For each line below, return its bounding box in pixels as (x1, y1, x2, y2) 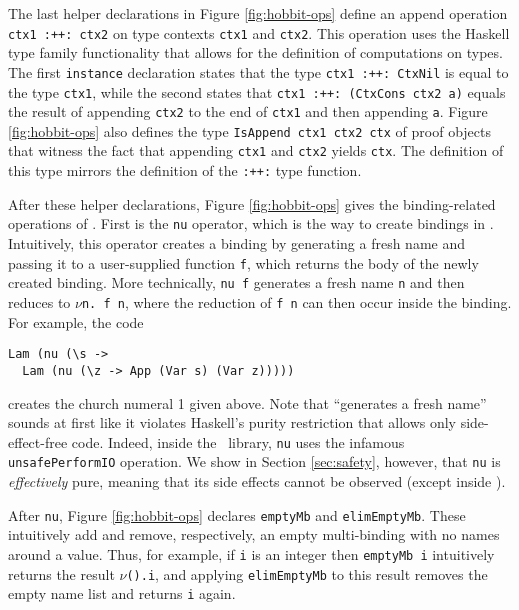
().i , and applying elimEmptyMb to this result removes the (126, 563, 488, 584)
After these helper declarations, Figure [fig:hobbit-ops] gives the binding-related (8, 193, 496, 214)
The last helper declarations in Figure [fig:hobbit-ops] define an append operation (8, 3, 508, 23)
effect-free (8, 431, 68, 452)
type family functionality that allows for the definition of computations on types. (8, 42, 503, 63)
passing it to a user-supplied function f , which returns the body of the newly (8, 252, 479, 273)
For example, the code (8, 311, 144, 332)
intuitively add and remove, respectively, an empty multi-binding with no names (8, 524, 500, 545)
